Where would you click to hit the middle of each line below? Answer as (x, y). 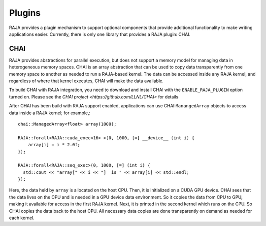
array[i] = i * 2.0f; (54, 145)
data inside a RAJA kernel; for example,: (50, 113)
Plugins (25, 13)
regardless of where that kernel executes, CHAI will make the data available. (86, 81)
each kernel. (22, 218)
